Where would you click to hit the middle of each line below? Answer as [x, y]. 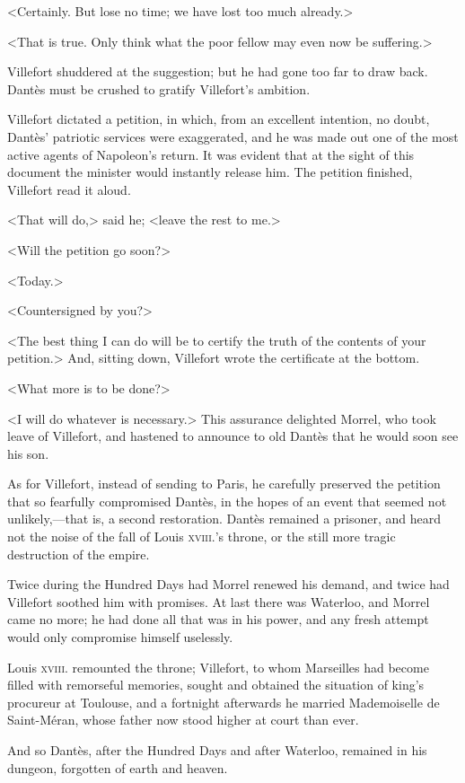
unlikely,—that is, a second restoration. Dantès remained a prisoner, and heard [224, 519]
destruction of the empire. [79, 554]
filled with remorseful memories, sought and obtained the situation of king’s [216, 685]
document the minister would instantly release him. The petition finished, [210, 172]
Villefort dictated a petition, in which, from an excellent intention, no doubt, [219, 119]
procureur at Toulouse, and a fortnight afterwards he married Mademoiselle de [224, 702]
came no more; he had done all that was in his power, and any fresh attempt [218, 619]
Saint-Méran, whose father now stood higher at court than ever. [183, 720]
